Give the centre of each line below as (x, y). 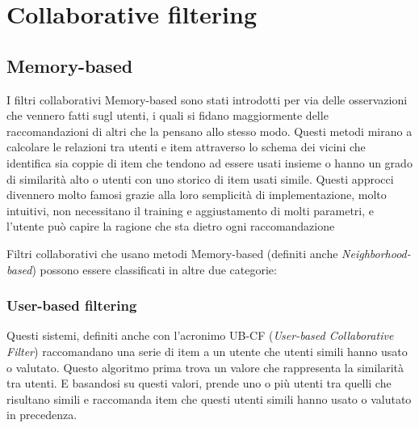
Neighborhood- (376, 253)
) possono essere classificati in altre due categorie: (154, 269)
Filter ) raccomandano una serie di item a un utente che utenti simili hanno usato (207, 351)
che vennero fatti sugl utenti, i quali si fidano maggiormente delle (168, 115)
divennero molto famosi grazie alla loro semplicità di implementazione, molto (197, 195)
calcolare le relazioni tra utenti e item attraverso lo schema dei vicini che (186, 147)
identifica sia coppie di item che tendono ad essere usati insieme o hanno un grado (209, 162)
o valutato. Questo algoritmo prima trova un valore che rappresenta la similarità (205, 367)
